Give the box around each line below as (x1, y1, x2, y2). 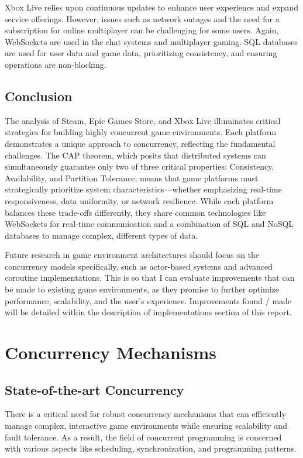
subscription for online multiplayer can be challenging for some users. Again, (5, 24, 279, 36)
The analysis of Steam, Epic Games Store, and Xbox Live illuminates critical (5, 114, 281, 126)
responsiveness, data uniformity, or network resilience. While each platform (5, 194, 274, 206)
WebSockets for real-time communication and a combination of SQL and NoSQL (5, 218, 294, 230)
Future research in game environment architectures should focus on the (5, 249, 260, 261)
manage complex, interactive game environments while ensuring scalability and (5, 419, 287, 432)
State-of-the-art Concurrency (5, 380, 184, 398)
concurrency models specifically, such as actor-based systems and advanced (5, 260, 273, 272)
